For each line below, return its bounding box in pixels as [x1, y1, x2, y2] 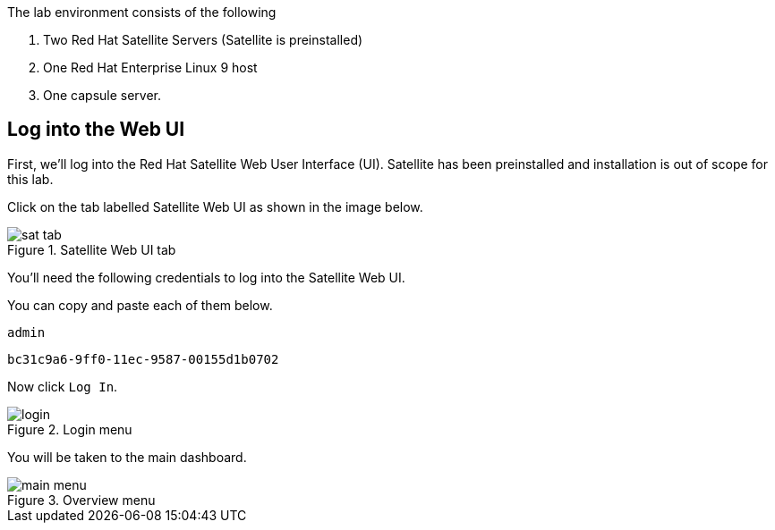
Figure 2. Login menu [7, 421, 132, 437]
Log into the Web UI [7, 118, 185, 141]
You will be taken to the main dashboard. [7, 449, 247, 465]
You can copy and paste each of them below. [7, 297, 273, 313]
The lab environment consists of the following [7, 4, 277, 20]
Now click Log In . [7, 378, 118, 394]
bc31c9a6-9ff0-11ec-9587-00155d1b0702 [7, 351, 279, 366]
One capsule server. [43, 88, 162, 103]
